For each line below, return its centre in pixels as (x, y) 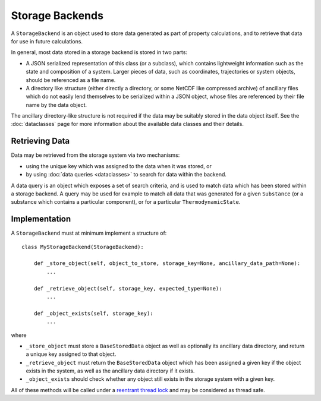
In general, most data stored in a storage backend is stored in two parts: (99, 52)
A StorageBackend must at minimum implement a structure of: (89, 233)
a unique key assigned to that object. (71, 354)
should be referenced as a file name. (71, 80)
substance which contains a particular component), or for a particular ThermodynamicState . (126, 202)
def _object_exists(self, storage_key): (94, 313)
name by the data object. (56, 105)
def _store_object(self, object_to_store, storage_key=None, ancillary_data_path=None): (167, 263)
